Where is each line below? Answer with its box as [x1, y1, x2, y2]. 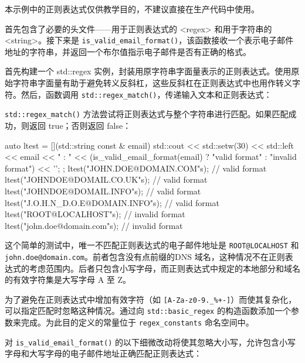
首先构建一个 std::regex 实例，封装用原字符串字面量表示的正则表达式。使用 [5, 65, 292, 77]
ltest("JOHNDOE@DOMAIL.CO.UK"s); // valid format [5, 173, 208, 186]
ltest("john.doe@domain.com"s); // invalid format [5, 219, 183, 231]
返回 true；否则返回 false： [29, 119, 131, 131]
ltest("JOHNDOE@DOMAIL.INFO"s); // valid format [5, 184, 201, 197]
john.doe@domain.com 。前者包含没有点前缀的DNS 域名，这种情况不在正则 [5, 250, 285, 262]
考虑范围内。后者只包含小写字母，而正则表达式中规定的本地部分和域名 [29, 262, 300, 274]
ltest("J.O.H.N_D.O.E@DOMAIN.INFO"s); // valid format [5, 196, 219, 208]
